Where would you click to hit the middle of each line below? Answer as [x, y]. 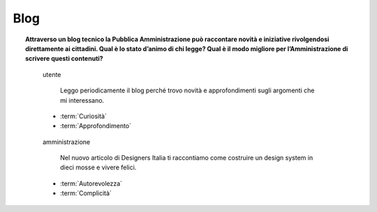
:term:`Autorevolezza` [91, 183]
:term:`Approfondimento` [96, 126]
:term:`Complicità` [86, 193]
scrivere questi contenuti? [65, 59]
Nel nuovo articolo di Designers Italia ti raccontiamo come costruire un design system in [187, 158]
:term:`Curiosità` [84, 116]
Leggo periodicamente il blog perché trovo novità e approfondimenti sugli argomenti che [187, 90]
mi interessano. [82, 100]
